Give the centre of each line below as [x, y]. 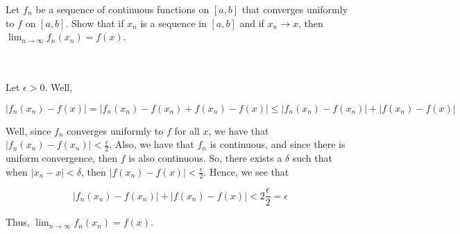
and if [252, 23]
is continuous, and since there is [278, 144]
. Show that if [95, 23]
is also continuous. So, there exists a [205, 157]
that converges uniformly [295, 9]
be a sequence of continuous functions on [122, 9]
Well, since [28, 130]
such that [312, 157]
